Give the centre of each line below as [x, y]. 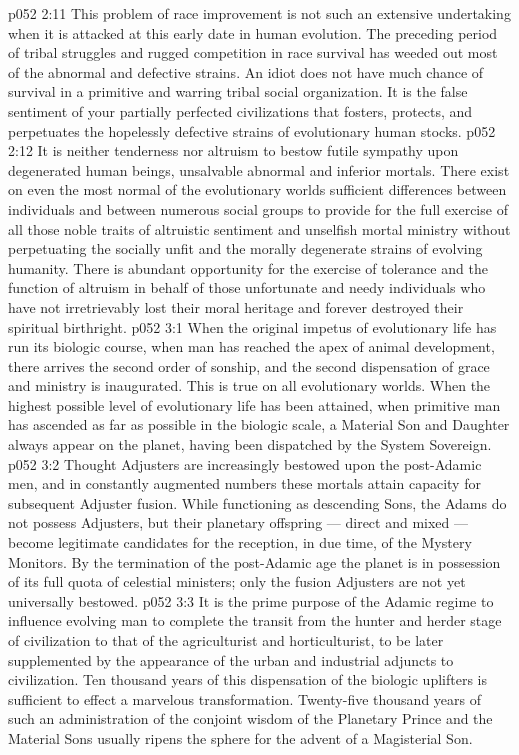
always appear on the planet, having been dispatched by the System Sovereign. [250, 444]
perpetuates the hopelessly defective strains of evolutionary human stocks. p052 [252, 130]
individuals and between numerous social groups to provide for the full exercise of [258, 208]
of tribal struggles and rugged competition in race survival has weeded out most [253, 52]
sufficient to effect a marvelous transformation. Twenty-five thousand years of [245, 698]
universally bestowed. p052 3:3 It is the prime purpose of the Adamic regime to [251, 600]
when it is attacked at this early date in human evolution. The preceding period [253, 32]
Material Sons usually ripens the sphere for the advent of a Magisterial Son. [240, 737]
